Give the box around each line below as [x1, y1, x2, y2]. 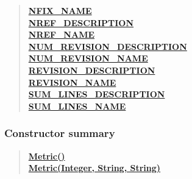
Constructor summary [4, 125, 115, 141]
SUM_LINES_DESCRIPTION [28, 88, 165, 100]
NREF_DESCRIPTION [28, 16, 134, 29]
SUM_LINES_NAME [28, 99, 126, 112]
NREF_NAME [28, 28, 95, 41]
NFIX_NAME [28, 4, 92, 16]
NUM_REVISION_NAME [28, 52, 148, 65]
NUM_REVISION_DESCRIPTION [28, 40, 187, 52]
